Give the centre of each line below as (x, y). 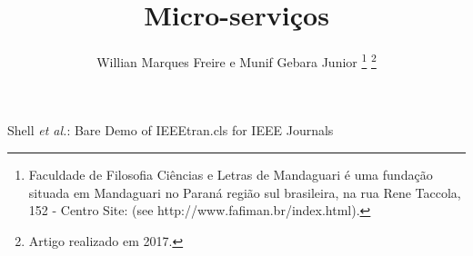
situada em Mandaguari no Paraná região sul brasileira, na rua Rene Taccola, (245, 192)
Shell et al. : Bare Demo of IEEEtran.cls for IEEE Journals (171, 130)
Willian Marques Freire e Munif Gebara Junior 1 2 (236, 60)
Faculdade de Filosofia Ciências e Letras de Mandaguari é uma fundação (231, 174)
